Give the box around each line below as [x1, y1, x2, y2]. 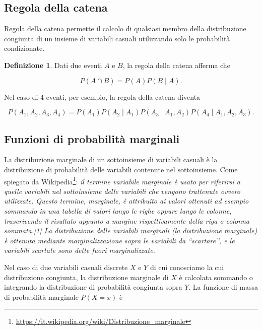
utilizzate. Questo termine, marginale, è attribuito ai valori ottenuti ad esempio [4, 195, 249, 206]
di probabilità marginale [4, 291, 79, 302]
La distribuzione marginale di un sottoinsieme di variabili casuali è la [4, 154, 218, 165]
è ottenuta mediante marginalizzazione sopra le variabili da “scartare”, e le [4, 235, 235, 245]
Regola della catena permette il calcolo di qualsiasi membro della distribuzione [4, 23, 246, 34]
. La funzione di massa [188, 282, 258, 292]
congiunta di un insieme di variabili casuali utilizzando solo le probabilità [4, 33, 230, 43]
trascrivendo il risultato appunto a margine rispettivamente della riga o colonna [4, 215, 250, 226]
